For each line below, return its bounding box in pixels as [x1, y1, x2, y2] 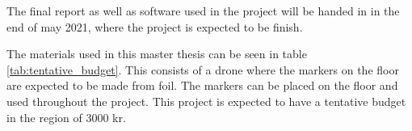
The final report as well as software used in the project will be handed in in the [6, 2, 400, 19]
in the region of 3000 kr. [6, 108, 126, 125]
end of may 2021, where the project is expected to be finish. [6, 18, 303, 35]
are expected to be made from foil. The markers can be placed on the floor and [6, 77, 398, 94]
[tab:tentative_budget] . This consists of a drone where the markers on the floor [6, 61, 399, 78]
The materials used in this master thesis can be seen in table [6, 45, 307, 62]
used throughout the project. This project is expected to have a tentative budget [6, 92, 406, 109]
